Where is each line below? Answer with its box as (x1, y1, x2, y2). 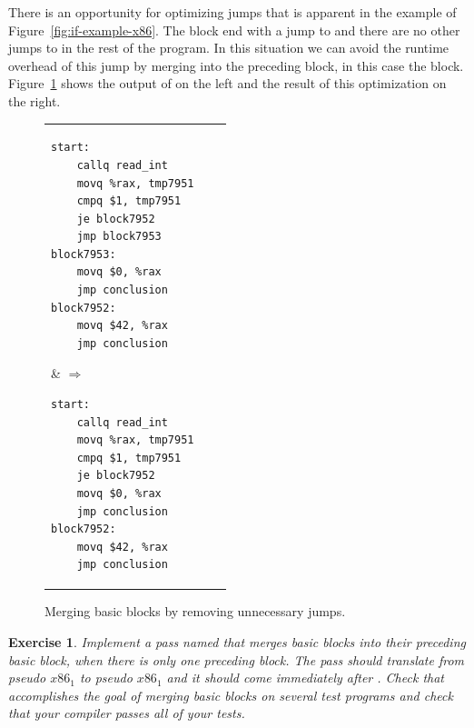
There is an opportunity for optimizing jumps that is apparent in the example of (8, 3, 457, 21)
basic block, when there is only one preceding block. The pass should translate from (8, 650, 465, 669)
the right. (8, 91, 61, 110)
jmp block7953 (76, 230, 162, 244)
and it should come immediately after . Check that (166, 668, 444, 687)
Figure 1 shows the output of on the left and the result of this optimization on (8, 74, 447, 93)
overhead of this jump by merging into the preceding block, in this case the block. (8, 55, 464, 75)
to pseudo (79, 668, 133, 687)
